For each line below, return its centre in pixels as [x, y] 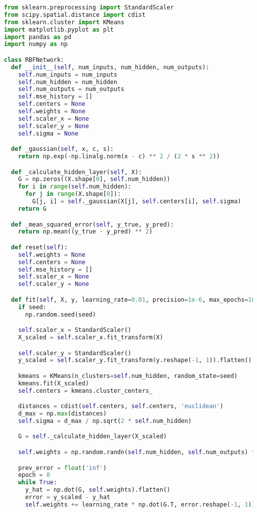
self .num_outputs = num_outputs [71, 89]
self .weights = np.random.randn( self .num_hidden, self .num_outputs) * [137, 452]
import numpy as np [36, 44]
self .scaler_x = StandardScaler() [75, 330]
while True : [38, 483]
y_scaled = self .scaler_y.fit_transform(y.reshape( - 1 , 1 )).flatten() [135, 360]
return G [32, 209]
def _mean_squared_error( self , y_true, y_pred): [92, 224]
